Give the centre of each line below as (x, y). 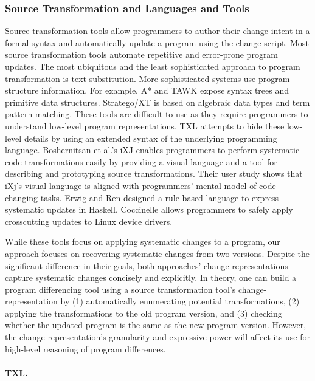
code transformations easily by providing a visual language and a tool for (141, 161)
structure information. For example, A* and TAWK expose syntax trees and (147, 90)
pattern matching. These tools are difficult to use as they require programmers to (157, 114)
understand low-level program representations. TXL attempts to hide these (145, 125)
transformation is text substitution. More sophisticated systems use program (147, 78)
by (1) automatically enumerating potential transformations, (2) (180, 301)
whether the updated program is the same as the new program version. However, (156, 325)
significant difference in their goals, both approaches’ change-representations (147, 265)
